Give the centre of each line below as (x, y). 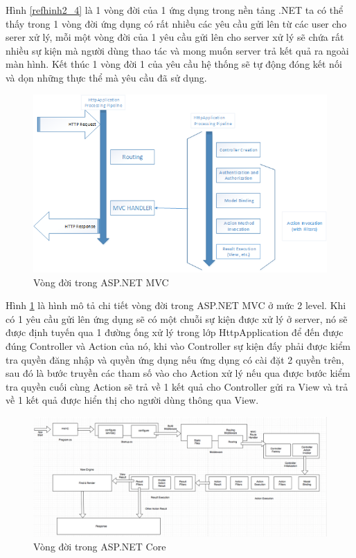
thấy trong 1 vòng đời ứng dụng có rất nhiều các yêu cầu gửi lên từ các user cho (176, 23)
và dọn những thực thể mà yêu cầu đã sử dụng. (106, 77)
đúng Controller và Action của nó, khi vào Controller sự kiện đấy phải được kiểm (178, 346)
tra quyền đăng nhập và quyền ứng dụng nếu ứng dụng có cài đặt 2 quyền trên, (175, 359)
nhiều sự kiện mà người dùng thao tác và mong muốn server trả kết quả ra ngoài (177, 50)
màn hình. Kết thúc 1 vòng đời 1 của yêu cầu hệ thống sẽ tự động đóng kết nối (174, 64)
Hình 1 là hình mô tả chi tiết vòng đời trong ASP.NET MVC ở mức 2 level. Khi (176, 305)
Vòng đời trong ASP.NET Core (100, 546)
